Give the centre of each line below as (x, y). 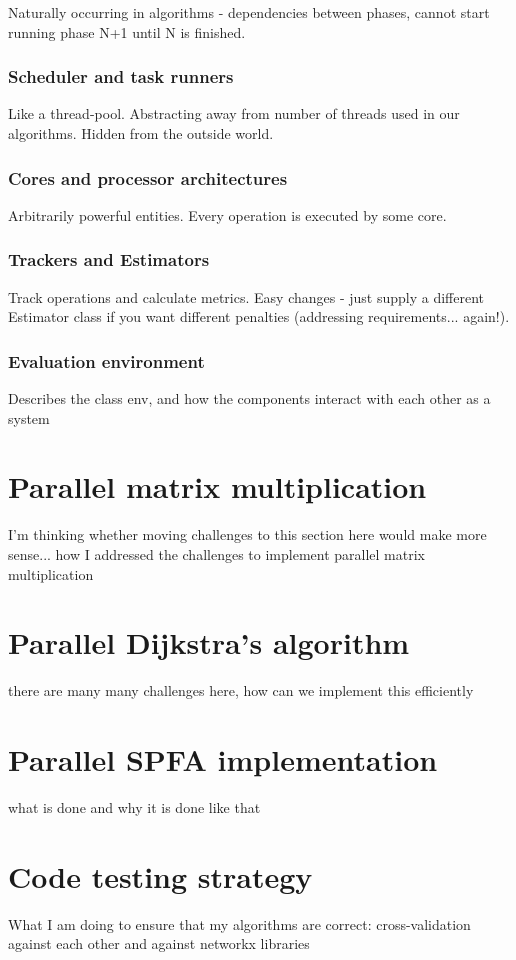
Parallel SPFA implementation (223, 759)
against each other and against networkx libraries (159, 943)
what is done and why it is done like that (134, 806)
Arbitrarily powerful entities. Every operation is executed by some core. (227, 214)
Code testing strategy (160, 875)
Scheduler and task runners (121, 76)
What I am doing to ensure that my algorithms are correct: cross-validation (239, 923)
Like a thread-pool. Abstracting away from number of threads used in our (234, 113)
